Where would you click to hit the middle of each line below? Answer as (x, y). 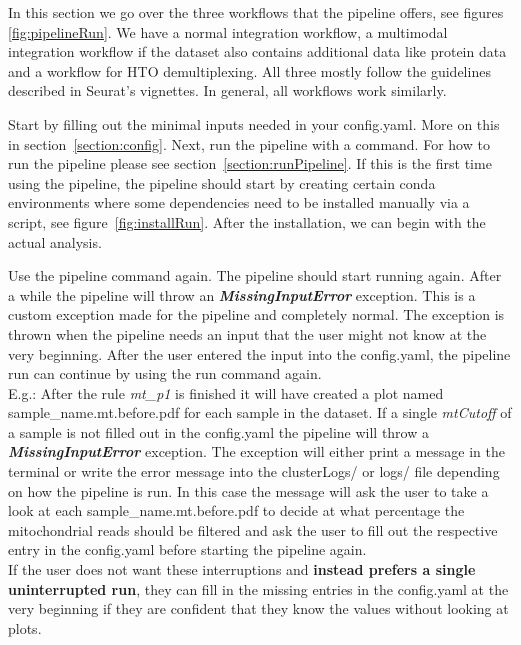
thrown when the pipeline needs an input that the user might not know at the (247, 333)
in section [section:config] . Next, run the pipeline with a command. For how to (249, 143)
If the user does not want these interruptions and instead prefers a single (242, 569)
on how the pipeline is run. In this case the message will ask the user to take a (248, 490)
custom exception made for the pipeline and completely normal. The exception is (256, 314)
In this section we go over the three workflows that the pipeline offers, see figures (256, 12)
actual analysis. (55, 241)
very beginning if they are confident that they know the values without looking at (258, 608)
